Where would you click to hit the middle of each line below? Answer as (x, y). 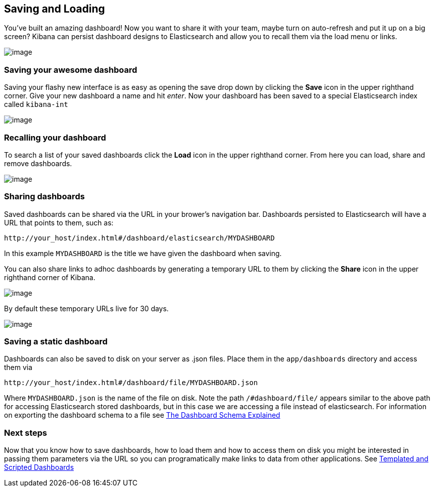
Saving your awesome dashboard (71, 70)
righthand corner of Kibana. (50, 277)
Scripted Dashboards (39, 467)
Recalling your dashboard (55, 137)
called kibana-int (36, 104)
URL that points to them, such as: (59, 222)
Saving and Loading (55, 9)
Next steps (26, 433)
